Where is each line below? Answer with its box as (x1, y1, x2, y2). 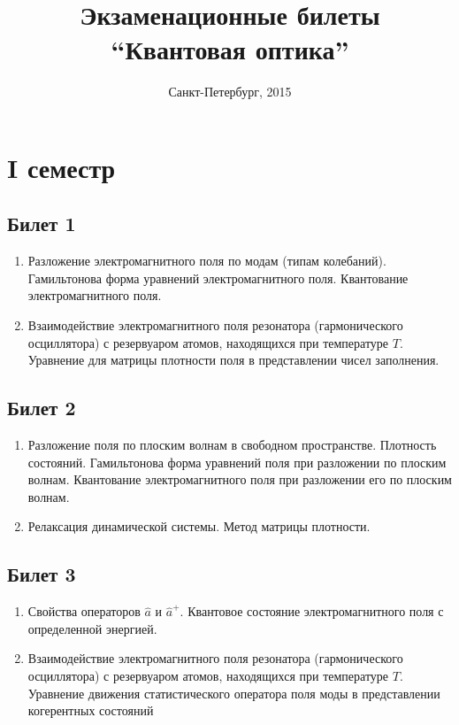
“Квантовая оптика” (111, 31, 349, 67)
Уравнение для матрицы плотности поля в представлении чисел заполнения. (27, 351, 440, 369)
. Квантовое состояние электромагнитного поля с (180, 602, 444, 621)
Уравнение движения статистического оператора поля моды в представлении (27, 683, 440, 702)
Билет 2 (7, 394, 76, 421)
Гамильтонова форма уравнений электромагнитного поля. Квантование (27, 268, 409, 287)
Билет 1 (7, 210, 76, 237)
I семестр (7, 149, 116, 185)
